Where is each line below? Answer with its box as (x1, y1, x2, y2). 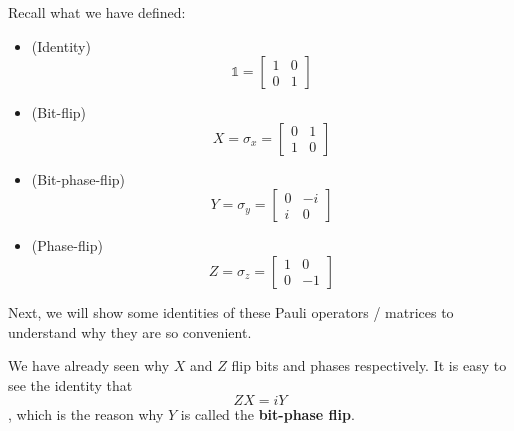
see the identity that (8, 374, 133, 395)
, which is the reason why (8, 404, 164, 425)
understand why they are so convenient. (8, 321, 252, 342)
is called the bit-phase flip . (180, 404, 355, 425)
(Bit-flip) (31, 102, 87, 123)
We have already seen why (8, 355, 170, 376)
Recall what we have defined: (8, 2, 186, 22)
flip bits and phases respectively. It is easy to (231, 355, 507, 376)
